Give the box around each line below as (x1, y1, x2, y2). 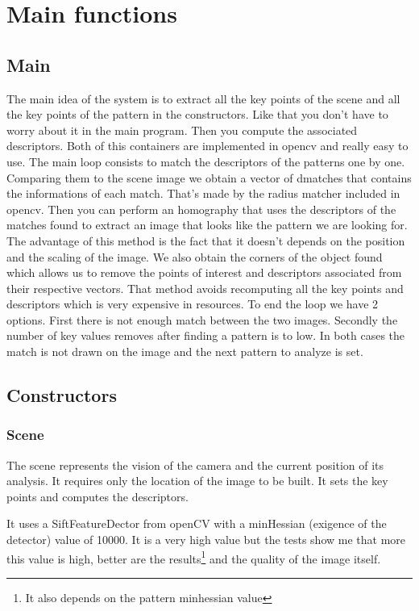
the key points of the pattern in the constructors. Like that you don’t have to (6, 106, 388, 123)
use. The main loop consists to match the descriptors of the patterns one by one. (6, 153, 405, 169)
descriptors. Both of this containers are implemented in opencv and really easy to (6, 137, 409, 154)
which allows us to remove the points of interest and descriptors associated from (6, 264, 402, 281)
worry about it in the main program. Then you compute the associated (6, 121, 358, 138)
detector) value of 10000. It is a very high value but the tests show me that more (6, 531, 406, 548)
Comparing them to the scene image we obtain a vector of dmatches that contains (6, 169, 412, 186)
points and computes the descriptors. (6, 488, 189, 504)
